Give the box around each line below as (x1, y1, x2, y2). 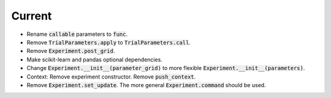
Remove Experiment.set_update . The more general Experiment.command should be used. (26, 81, 266, 88)
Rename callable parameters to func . (26, 30, 128, 38)
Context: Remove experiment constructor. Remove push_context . (26, 73, 196, 80)
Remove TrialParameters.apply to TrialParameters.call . (26, 38, 191, 46)
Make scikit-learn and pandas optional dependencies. (26, 55, 162, 63)
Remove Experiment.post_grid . (26, 47, 115, 55)
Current (11, 9, 52, 23)
